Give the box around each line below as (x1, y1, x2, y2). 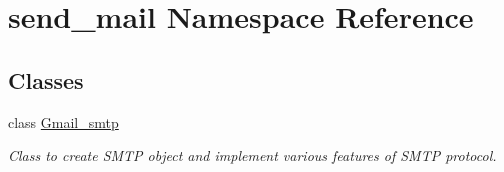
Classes (8, 64, 84, 95)
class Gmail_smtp (8, 111, 119, 132)
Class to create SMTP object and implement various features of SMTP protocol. (8, 145, 497, 166)
